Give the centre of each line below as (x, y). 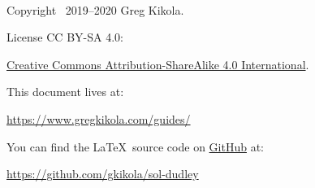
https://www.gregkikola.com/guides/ (99, 118)
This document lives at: (65, 92)
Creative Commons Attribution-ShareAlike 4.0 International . (158, 64)
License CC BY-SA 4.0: (65, 37)
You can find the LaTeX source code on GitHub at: (135, 146)
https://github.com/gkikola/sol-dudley (103, 174)
